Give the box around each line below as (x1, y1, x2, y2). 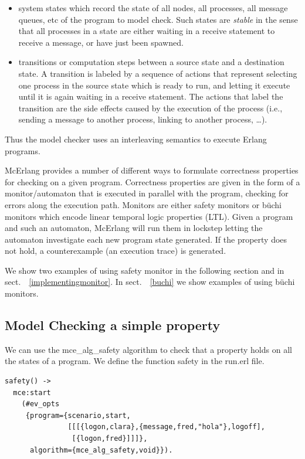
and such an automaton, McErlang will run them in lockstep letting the (5, 222, 263, 234)
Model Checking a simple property (5, 316, 221, 334)
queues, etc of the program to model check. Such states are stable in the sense (18, 13, 298, 25)
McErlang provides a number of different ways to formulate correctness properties (5, 164, 299, 176)
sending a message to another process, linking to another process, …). (18, 113, 267, 125)
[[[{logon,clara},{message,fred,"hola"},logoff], (67, 423, 265, 431)
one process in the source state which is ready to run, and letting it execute (18, 79, 290, 91)
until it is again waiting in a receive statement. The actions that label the (18, 90, 283, 103)
